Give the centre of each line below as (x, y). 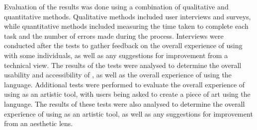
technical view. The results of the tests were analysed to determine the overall (123, 65)
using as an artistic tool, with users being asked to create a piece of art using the (127, 94)
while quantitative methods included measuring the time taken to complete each (126, 26)
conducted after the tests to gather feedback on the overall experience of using (123, 45)
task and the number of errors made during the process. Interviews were (114, 35)
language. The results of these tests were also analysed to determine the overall (125, 103)
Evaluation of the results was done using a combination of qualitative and (116, 6)
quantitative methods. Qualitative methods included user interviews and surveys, (128, 16)
